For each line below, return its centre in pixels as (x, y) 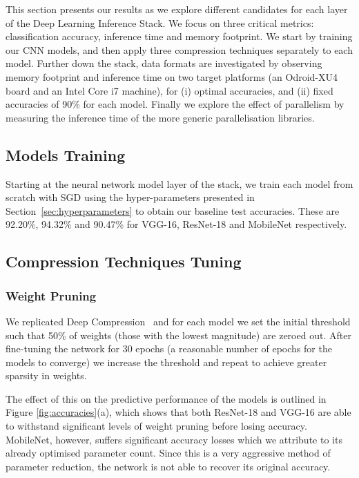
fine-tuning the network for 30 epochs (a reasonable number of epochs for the (169, 348)
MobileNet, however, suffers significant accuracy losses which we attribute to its (174, 439)
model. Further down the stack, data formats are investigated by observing (164, 63)
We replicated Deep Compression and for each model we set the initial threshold (178, 321)
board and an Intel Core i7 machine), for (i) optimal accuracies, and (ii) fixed (169, 90)
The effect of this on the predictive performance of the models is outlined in (166, 398)
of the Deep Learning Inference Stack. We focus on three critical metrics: (160, 22)
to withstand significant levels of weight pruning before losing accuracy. (156, 426)
